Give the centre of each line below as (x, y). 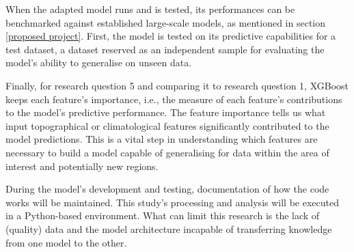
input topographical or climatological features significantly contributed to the (167, 125)
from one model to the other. (66, 242)
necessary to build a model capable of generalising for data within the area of (167, 152)
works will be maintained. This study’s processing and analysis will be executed (172, 202)
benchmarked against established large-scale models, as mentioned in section (166, 22)
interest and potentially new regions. (82, 166)
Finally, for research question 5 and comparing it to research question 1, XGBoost (177, 85)
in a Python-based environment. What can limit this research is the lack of (163, 215)
